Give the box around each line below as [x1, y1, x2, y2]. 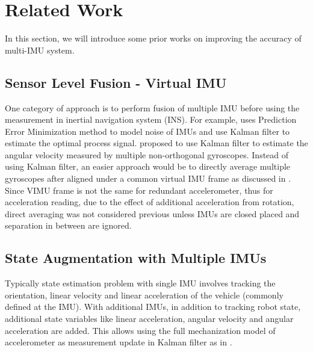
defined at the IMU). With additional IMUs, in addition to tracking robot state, [5, 300, 301, 313]
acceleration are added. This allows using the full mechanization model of [5, 324, 276, 336]
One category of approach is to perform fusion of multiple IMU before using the [5, 101, 300, 114]
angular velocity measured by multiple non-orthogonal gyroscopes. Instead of [5, 148, 289, 161]
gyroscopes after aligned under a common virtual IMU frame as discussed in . [5, 172, 291, 185]
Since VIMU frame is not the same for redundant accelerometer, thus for [5, 184, 273, 196]
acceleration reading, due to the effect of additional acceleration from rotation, [5, 196, 294, 208]
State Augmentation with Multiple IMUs [5, 249, 267, 267]
